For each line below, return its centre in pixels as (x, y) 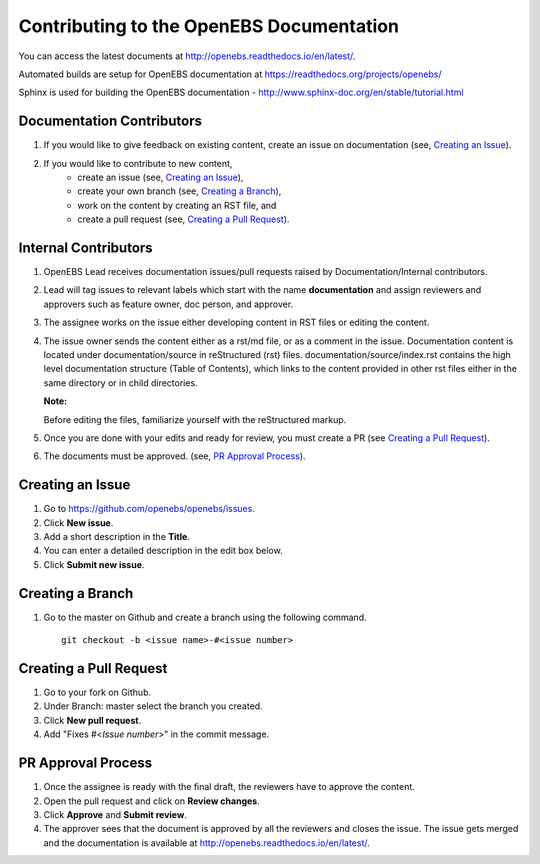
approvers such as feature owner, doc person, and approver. (168, 304)
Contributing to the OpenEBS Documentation (209, 26)
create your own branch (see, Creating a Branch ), (179, 191)
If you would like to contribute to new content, (138, 163)
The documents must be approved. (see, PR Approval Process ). (174, 456)
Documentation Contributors (110, 121)
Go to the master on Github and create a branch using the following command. (205, 617)
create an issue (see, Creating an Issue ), (160, 177)
